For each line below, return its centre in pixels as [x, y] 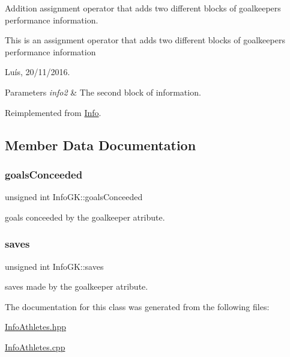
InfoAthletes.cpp [35, 346]
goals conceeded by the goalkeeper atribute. [85, 217]
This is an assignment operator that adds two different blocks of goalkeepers [145, 40]
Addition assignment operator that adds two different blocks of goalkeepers [143, 8]
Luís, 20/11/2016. [38, 72]
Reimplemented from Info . [53, 112]
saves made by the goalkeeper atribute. [77, 286]
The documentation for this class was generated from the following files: [137, 306]
